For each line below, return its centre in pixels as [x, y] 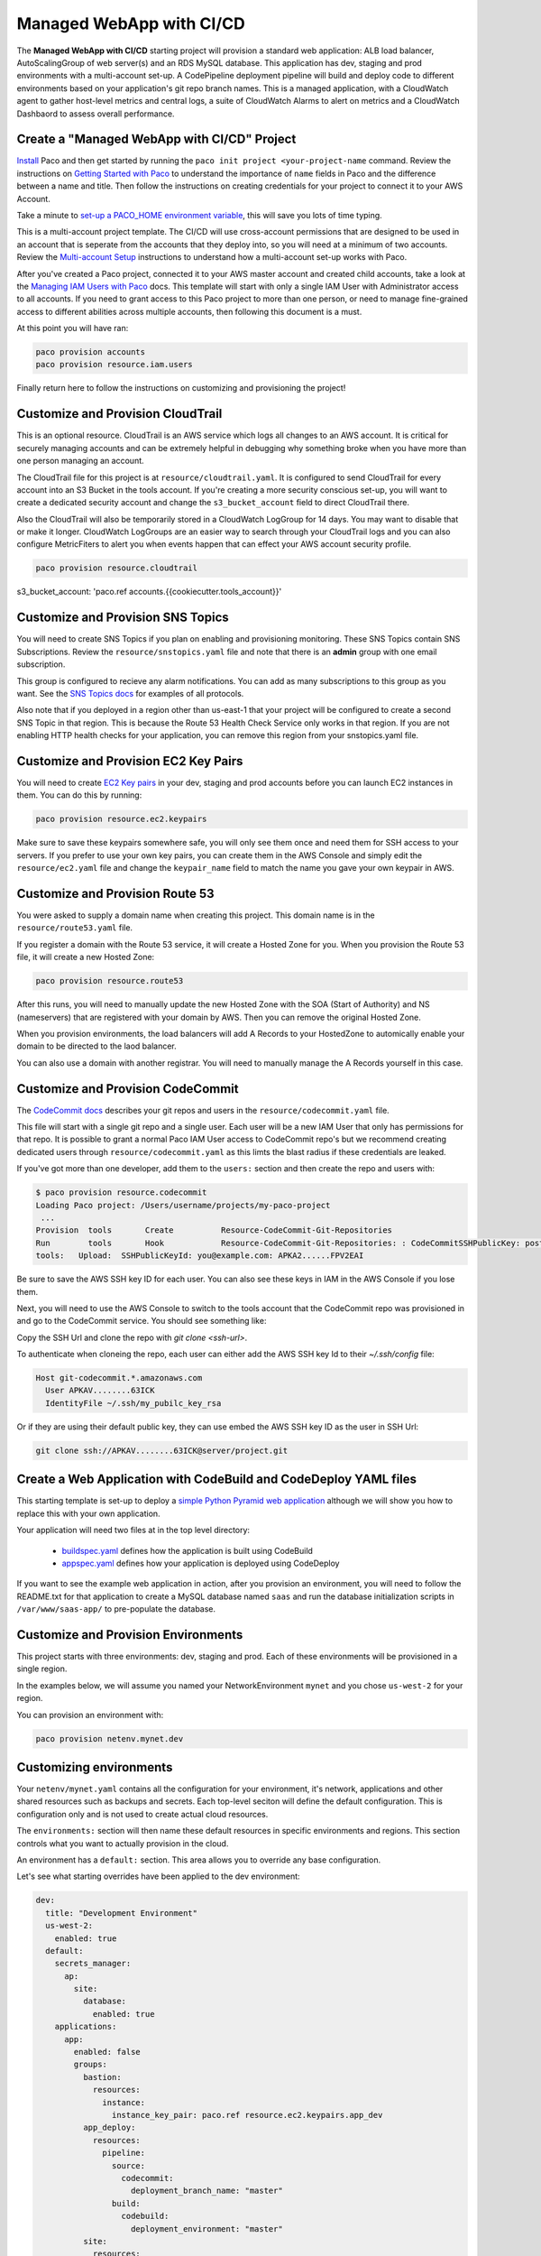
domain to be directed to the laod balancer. [96, 1046]
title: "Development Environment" [122, 1913]
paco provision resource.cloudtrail [117, 568]
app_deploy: [109, 2128]
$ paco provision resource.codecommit [121, 1193]
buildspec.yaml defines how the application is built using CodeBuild [187, 1550]
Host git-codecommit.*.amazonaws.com [119, 1378]
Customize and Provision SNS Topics [123, 618]
